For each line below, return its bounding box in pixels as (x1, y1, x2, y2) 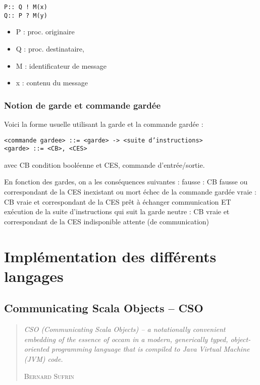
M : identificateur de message (16, 60, 107, 71)
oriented (24, 344, 49, 354)
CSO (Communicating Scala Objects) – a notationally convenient (24, 324, 226, 334)
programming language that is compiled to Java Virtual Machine (51, 344, 250, 354)
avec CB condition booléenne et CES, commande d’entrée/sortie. (4, 159, 205, 170)
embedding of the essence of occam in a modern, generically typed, (24, 333, 228, 344)
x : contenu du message (16, 77, 88, 88)
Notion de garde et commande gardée (4, 99, 161, 111)
